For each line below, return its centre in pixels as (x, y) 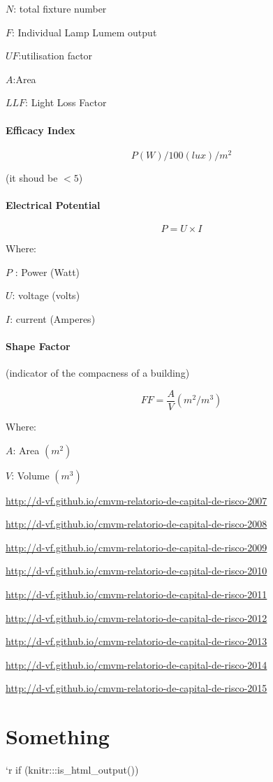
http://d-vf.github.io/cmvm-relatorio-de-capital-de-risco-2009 (136, 547)
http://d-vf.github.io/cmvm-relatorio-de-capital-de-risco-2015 (136, 688)
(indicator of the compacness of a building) (98, 373)
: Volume (30, 475)
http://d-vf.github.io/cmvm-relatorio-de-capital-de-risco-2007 (136, 500)
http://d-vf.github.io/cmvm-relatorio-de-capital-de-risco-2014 (136, 664)
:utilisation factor (56, 56)
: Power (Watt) (47, 271)
